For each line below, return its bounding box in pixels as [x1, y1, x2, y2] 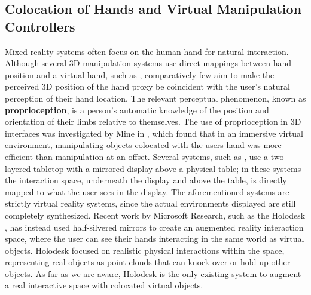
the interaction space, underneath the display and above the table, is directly [5, 174, 287, 186]
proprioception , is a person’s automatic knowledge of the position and [5, 103, 269, 116]
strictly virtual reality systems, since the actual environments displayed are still [5, 197, 296, 210]
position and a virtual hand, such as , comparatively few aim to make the [5, 68, 275, 81]
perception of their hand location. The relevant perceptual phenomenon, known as [5, 91, 306, 104]
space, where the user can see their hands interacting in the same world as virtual [5, 232, 304, 245]
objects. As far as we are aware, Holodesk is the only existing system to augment [5, 267, 301, 279]
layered [5, 162, 31, 174]
